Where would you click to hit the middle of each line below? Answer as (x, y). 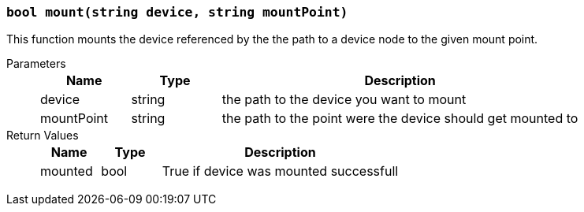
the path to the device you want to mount (344, 100)
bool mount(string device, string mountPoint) (177, 12)
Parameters (36, 64)
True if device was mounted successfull (280, 171)
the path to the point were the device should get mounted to (400, 119)
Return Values (43, 136)
